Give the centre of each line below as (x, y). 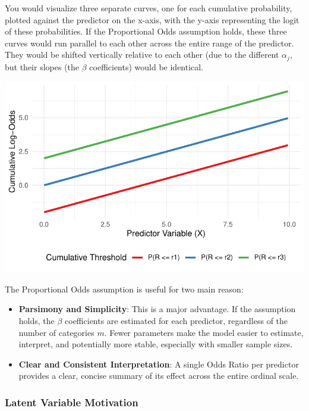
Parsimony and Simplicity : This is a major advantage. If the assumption (157, 309)
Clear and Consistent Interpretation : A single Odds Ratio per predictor (159, 364)
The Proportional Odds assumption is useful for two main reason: (124, 289)
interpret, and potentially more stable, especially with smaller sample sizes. (156, 344)
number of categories (56, 332)
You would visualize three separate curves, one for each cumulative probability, (149, 8)
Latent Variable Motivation (72, 402)
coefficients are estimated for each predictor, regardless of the (176, 320)
